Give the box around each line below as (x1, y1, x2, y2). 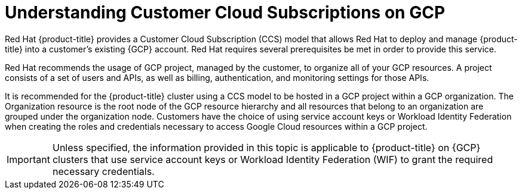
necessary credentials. (52, 165, 155, 177)
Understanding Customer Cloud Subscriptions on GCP (5, 2, 446, 23)
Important (7, 153, 50, 165)
